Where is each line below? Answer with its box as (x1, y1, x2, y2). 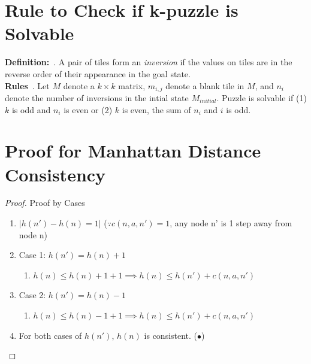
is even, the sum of (122, 103, 191, 116)
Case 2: (19, 289, 46, 301)
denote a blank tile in (165, 79, 244, 92)
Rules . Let (5, 79, 50, 92)
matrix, (118, 79, 146, 92)
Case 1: (19, 248, 46, 261)
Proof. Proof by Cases (5, 196, 85, 209)
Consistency (5, 162, 106, 186)
